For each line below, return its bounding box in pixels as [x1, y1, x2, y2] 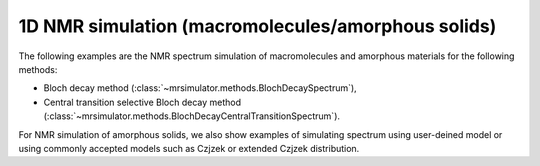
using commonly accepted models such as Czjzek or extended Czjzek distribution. [18, 142, 360, 154]
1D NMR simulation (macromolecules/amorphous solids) [18, 15, 497, 37]
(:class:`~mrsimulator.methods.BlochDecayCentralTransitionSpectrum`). [43, 110, 340, 122]
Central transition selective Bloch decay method [43, 96, 242, 108]
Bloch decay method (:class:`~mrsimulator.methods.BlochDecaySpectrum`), [43, 82, 357, 94]
